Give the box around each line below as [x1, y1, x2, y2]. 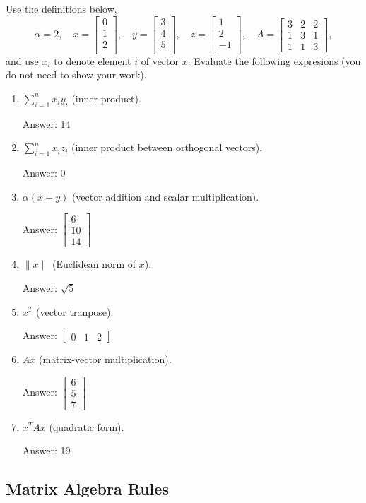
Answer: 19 [22, 443, 71, 458]
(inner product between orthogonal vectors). [71, 140, 263, 155]
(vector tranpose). [35, 304, 114, 319]
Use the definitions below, [6, 1, 117, 16]
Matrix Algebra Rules [6, 478, 169, 499]
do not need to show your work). [6, 67, 147, 82]
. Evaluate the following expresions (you [187, 53, 361, 68]
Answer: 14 [22, 116, 71, 131]
